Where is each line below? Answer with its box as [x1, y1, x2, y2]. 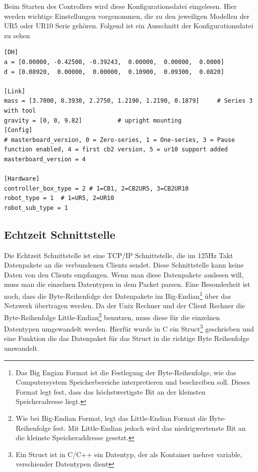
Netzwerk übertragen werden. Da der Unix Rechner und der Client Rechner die [4, 300, 245, 311]
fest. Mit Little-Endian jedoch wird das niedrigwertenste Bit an [53, 422, 246, 433]
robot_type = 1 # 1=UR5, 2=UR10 [4, 195, 114, 202]
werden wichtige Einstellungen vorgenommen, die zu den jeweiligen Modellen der [4, 10, 250, 21]
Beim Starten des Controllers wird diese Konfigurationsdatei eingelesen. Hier [4, 1, 237, 11]
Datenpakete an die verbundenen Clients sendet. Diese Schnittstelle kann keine [4, 260, 244, 270]
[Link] [4, 87, 25, 95]
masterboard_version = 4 [4, 155, 86, 163]
